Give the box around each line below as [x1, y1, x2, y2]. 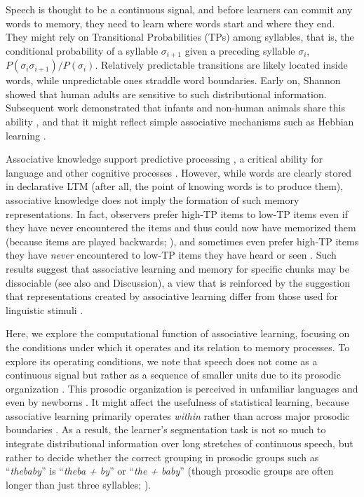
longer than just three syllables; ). [6, 477, 151, 491]
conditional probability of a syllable [6, 43, 159, 57]
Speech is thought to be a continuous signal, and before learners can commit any [6, 2, 353, 16]
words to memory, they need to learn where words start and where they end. [6, 15, 335, 30]
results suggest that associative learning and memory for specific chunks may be [6, 261, 349, 275]
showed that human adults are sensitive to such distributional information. [6, 86, 327, 101]
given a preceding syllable [184, 43, 295, 57]
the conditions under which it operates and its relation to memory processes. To [6, 339, 350, 354]
